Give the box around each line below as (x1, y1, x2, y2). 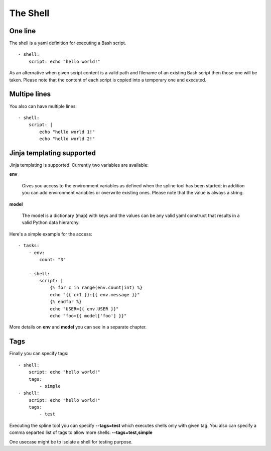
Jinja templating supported (9, 149, 96, 157)
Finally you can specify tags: (9, 351, 69, 357)
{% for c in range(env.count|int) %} (50, 285, 143, 291)
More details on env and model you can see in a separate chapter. (9, 324, 147, 330)
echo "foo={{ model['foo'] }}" (50, 313, 127, 319)
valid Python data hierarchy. (22, 219, 80, 225)
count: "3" (39, 257, 66, 262)
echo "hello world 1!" (39, 129, 95, 135)
